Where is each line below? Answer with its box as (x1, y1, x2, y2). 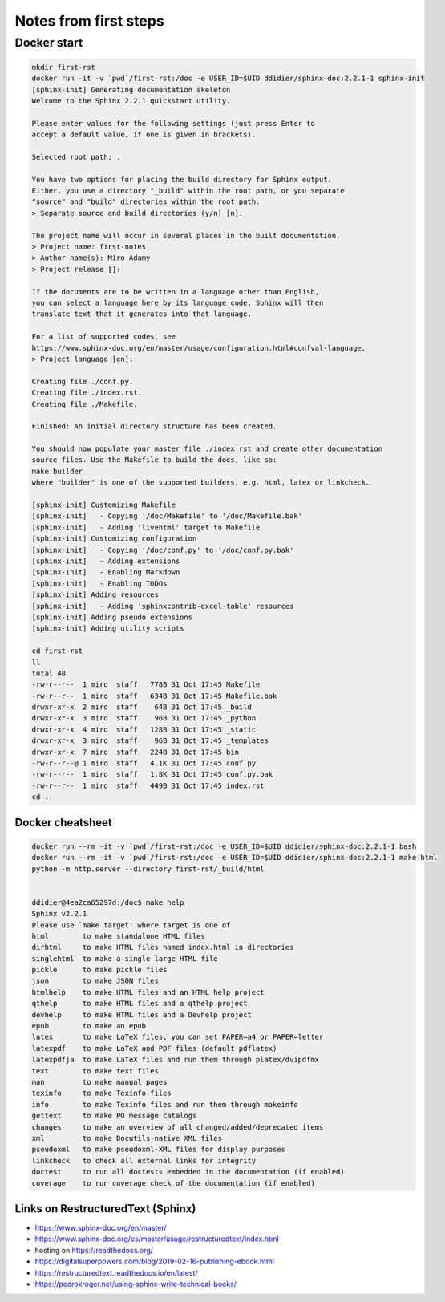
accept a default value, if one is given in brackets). (31, 130, 257, 140)
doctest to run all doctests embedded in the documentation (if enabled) (31, 1167, 345, 1177)
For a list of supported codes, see (31, 332, 176, 341)
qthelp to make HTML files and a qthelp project (31, 999, 248, 1008)
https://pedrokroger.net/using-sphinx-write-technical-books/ (34, 1279, 237, 1288)
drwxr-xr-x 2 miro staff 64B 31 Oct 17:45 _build (31, 703, 252, 712)
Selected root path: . (31, 152, 121, 161)
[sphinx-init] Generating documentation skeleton (31, 85, 231, 94)
